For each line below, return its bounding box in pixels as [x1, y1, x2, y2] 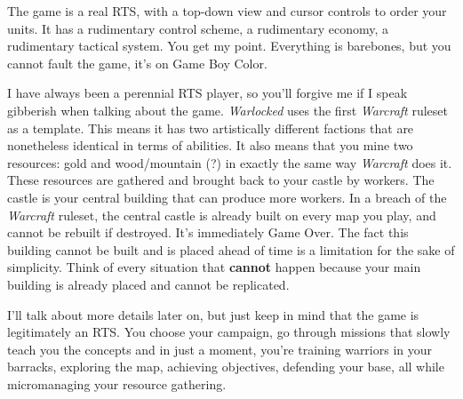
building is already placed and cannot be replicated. [7, 275, 290, 293]
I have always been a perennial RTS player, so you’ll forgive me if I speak [7, 84, 408, 102]
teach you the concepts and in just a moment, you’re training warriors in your [7, 339, 433, 358]
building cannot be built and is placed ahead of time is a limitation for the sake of [7, 240, 455, 259]
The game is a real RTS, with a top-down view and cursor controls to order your [7, 2, 447, 20]
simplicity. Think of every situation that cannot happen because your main [7, 258, 421, 276]
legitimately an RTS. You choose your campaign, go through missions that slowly [7, 323, 451, 341]
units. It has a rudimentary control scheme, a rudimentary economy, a [7, 19, 388, 37]
